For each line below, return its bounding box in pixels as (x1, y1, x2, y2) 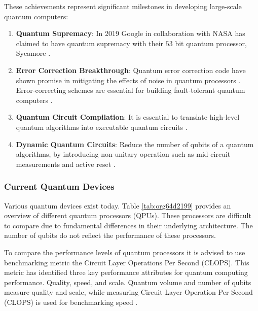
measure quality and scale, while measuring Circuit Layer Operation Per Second (4, 287, 253, 297)
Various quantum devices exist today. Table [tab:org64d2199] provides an (4, 200, 231, 211)
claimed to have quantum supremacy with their (16, 38, 164, 48)
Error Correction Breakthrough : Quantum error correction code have (16, 64, 246, 75)
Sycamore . (16, 48, 51, 58)
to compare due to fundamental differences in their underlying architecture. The (4, 220, 253, 230)
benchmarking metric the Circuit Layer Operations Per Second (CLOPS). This (4, 257, 249, 267)
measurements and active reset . (16, 158, 116, 169)
